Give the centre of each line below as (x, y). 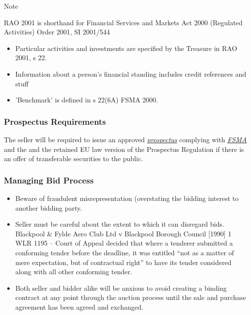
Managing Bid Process (49, 180)
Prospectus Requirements (55, 121)
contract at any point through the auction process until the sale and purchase (131, 297)
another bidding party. (49, 207)
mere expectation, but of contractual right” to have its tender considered (123, 262)
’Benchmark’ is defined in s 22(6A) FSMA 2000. (86, 100)
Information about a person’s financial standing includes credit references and (131, 74)
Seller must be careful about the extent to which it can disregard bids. (120, 224)
